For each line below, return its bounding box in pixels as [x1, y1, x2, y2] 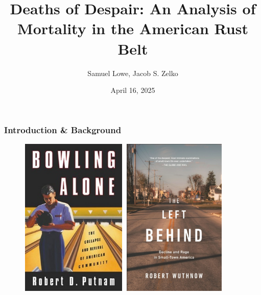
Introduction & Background [4, 123, 122, 136]
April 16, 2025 [110, 85, 155, 95]
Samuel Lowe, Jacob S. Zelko [87, 67, 178, 78]
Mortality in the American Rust [17, 18, 248, 39]
